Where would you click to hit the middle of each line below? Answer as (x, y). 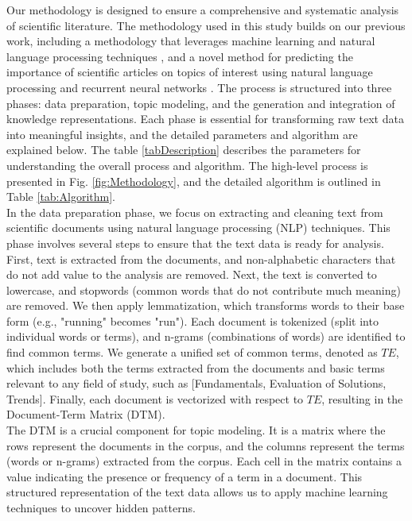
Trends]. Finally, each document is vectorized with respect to (155, 398)
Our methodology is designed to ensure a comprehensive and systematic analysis (203, 10)
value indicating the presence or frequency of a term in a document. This (185, 476)
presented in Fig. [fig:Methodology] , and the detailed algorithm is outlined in (194, 181)
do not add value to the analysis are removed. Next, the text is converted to (192, 274)
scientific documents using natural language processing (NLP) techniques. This (198, 228)
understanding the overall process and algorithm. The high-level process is (187, 165)
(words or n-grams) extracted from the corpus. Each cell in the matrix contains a (204, 461)
